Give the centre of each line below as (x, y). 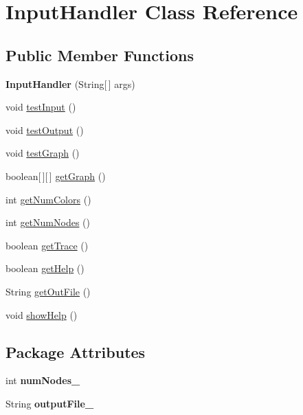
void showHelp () (42, 314)
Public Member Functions (100, 55)
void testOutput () (45, 130)
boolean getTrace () (47, 245)
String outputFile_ (50, 403)
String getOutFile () (48, 291)
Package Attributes (76, 351)
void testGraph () (43, 153)
